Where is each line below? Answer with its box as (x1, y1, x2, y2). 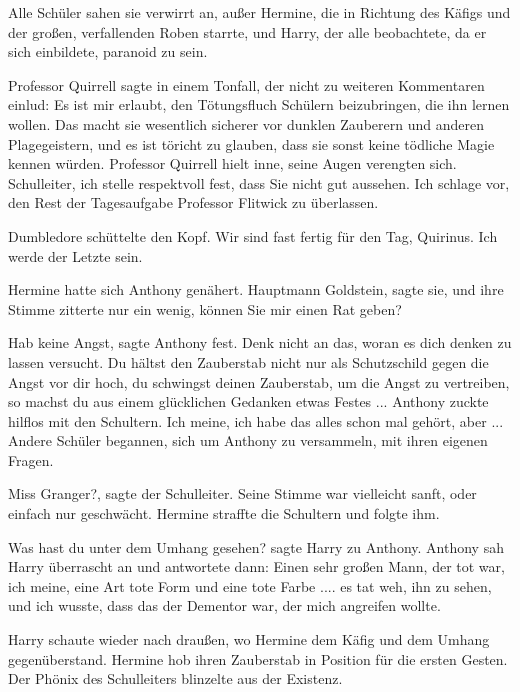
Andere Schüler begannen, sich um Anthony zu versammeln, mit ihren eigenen (8, 430, 488, 451)
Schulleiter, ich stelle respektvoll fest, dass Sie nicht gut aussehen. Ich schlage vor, (8, 172, 510, 193)
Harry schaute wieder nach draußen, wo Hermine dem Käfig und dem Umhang (8, 629, 490, 650)
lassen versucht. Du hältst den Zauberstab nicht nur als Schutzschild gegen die (8, 351, 489, 372)
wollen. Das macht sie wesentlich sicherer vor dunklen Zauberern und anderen (8, 113, 484, 134)
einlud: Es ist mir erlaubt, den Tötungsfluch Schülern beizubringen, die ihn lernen (8, 94, 510, 115)
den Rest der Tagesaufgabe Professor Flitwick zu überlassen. (8, 192, 379, 213)
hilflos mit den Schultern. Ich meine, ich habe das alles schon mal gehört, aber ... (8, 410, 504, 431)
